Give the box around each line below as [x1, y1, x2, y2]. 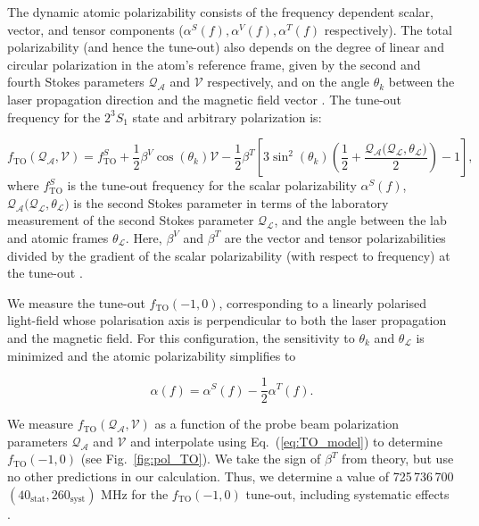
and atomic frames [7, 228, 109, 246]
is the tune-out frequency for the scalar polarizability [67, 176, 357, 195]
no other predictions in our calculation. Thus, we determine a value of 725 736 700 [7, 466, 454, 485]
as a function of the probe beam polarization [154, 414, 400, 433]
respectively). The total [324, 20, 452, 38]
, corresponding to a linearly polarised [219, 293, 427, 312]
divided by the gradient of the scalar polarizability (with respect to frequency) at [7, 246, 450, 264]
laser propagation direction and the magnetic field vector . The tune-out [7, 89, 402, 108]
